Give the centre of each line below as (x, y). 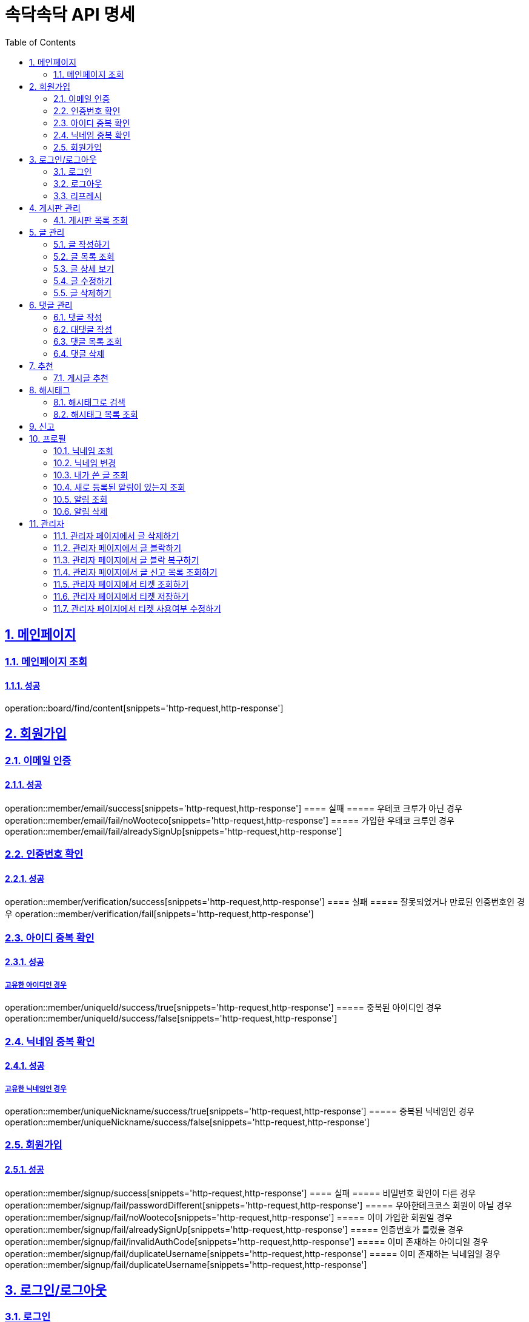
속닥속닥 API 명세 (70, 15)
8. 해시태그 (50, 390)
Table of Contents (41, 42)
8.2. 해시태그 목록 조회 (96, 414)
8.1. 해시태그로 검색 (89, 402)
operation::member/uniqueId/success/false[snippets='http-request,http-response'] (171, 1019)
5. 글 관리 (47, 232)
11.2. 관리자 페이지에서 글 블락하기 (118, 547)
